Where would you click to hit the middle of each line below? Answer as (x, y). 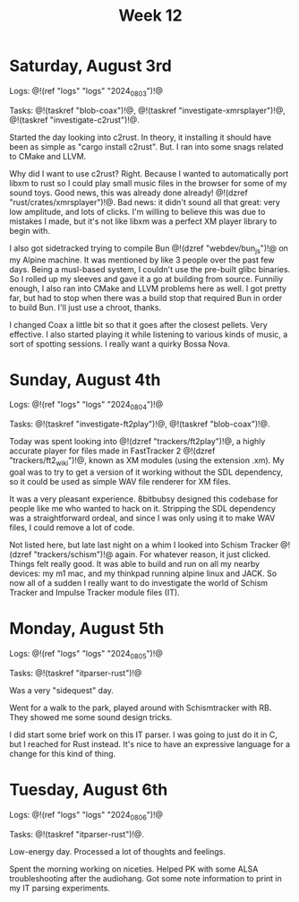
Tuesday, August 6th (89, 790)
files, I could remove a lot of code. (72, 528)
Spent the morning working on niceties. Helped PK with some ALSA (134, 869)
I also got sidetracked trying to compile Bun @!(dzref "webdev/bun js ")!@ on (149, 249)
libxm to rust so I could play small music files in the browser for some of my (148, 183)
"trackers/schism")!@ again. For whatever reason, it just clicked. (152, 554)
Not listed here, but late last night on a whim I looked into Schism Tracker (144, 545)
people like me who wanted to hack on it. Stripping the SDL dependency (142, 509)
